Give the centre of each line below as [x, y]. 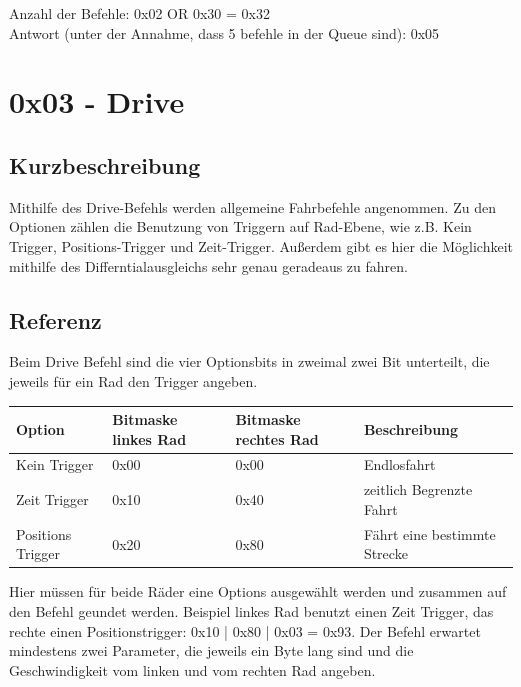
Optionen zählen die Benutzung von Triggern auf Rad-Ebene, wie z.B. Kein [240, 226]
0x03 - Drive [97, 101]
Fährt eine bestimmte [429, 533]
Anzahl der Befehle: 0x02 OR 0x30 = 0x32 [139, 13]
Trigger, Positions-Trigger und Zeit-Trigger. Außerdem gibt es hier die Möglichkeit [261, 245]
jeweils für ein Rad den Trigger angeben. [133, 380]
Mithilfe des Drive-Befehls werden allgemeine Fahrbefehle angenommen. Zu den [252, 206]
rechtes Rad [277, 438]
